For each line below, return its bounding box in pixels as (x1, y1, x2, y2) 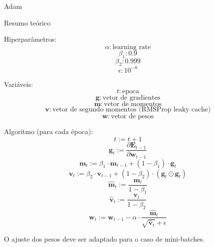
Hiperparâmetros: (4, 34, 57, 44)
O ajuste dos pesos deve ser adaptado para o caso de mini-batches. (4, 233, 205, 244)
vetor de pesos (111, 113, 154, 120)
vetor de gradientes (102, 94, 160, 102)
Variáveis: (4, 79, 33, 89)
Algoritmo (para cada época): (4, 126, 93, 137)
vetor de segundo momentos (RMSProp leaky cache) (52, 106, 211, 113)
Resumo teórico (4, 17, 51, 27)
